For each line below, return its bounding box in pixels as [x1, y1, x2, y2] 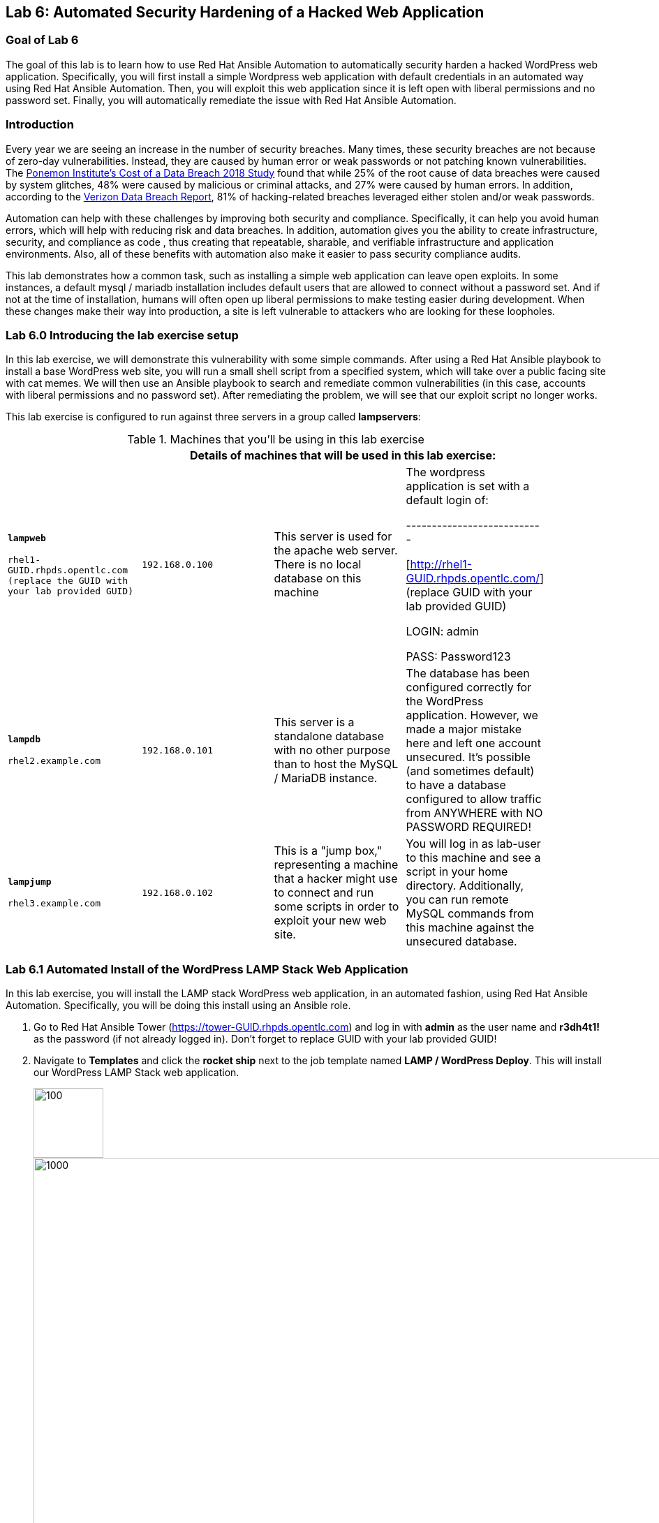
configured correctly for [406, 680, 532, 695]
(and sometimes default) [406, 764, 535, 779]
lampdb [8, 734, 40, 745]
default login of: [406, 493, 489, 508]
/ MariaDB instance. [274, 771, 378, 786]
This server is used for [274, 529, 392, 544]
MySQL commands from [406, 906, 534, 921]
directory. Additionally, [406, 878, 524, 893]
